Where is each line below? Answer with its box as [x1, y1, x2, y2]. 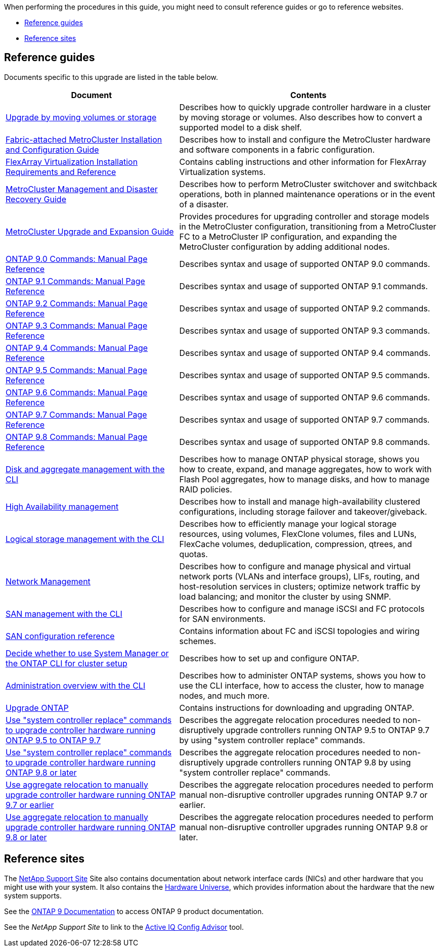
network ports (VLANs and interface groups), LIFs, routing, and [179, 571, 420, 581]
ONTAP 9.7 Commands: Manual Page [6, 409, 147, 420]
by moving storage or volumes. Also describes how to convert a [179, 112, 422, 122]
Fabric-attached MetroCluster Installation [6, 134, 162, 145]
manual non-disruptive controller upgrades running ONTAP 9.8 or [179, 822, 428, 832]
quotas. [179, 549, 208, 559]
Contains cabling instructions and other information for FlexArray [179, 156, 427, 167]
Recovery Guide [6, 194, 66, 204]
